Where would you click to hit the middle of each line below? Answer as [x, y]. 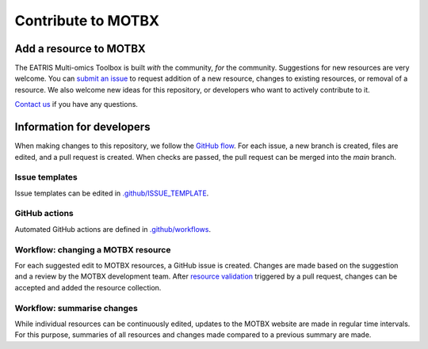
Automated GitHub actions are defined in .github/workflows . [113, 229]
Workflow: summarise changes [76, 308]
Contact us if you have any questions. [76, 104]
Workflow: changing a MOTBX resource [93, 249]
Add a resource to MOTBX [80, 49]
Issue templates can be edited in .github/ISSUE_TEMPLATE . [112, 193]
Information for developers [82, 127]
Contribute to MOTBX [87, 21]
